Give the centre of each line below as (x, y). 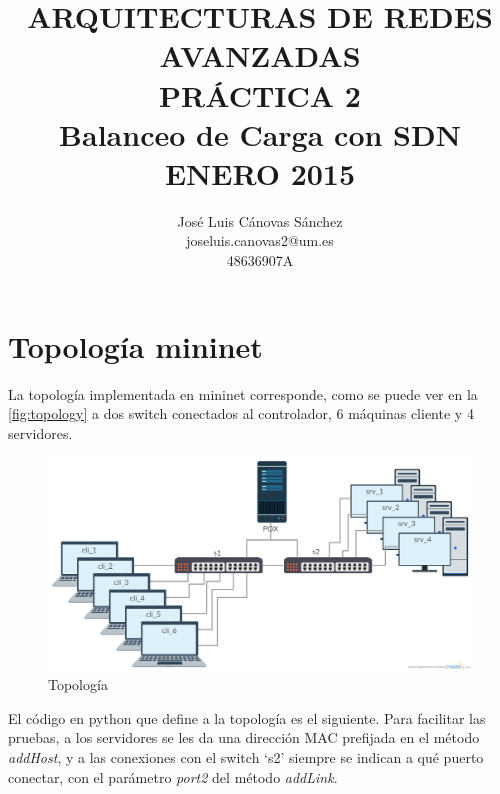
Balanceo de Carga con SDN (260, 133)
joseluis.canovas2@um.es (260, 240)
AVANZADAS (260, 55)
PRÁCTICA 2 (260, 94)
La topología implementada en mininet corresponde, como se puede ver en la (243, 393)
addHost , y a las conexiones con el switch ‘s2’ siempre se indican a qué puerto (246, 756)
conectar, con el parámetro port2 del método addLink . (173, 776)
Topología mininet (135, 345)
